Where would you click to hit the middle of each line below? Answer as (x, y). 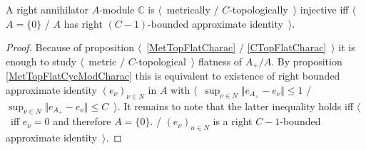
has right (83, 23)
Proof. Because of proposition (70, 47)
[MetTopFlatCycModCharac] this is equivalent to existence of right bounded (173, 76)
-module (117, 9)
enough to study (41, 61)
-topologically (259, 9)
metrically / (193, 9)
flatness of (220, 61)
